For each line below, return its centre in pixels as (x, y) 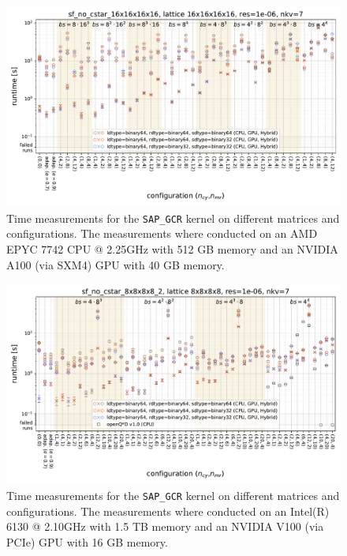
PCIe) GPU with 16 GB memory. (87, 541)
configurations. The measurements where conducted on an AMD (162, 233)
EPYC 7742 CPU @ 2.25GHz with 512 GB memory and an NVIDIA (172, 249)
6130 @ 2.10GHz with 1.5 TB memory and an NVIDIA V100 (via (165, 526)
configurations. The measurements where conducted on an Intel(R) (168, 511)
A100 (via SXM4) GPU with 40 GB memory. (116, 264)
